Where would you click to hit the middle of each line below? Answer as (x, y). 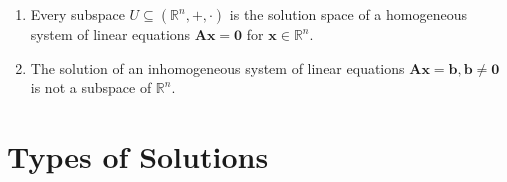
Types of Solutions (138, 155)
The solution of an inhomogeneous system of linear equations (217, 67)
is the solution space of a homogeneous (348, 14)
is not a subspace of (91, 87)
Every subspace (77, 14)
